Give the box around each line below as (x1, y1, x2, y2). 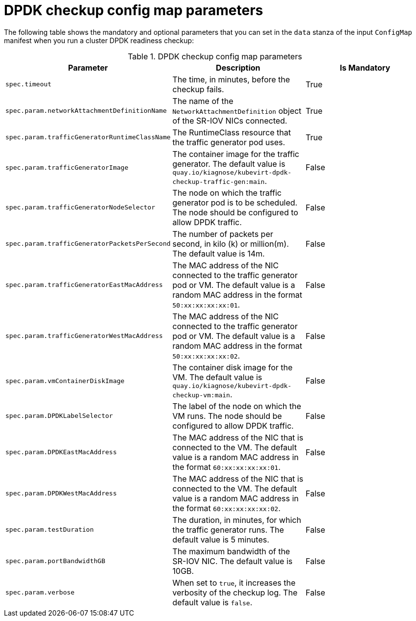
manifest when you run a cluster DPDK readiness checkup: (4, 36, 194, 45)
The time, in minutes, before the (172, 74, 290, 84)
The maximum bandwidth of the (172, 546, 290, 556)
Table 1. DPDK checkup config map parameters (128, 51, 302, 61)
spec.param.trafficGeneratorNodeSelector (5, 204, 156, 211)
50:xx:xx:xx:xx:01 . (172, 299, 240, 310)
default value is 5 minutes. (172, 534, 269, 544)
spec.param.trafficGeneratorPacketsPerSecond (5, 240, 171, 248)
